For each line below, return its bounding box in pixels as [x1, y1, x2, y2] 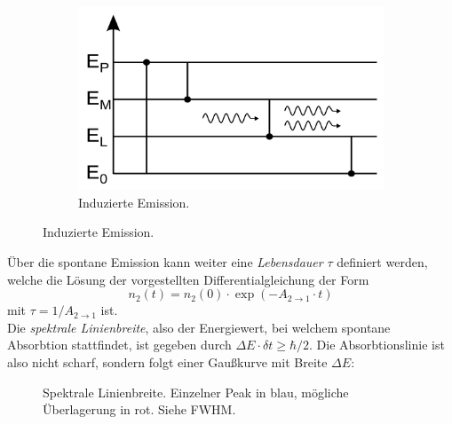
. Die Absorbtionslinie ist [308, 335, 445, 354]
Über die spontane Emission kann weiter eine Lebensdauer [7, 253, 323, 271]
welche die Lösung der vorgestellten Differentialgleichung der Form [7, 270, 369, 288]
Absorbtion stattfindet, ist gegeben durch [7, 335, 232, 354]
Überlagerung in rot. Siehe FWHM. [43, 400, 236, 419]
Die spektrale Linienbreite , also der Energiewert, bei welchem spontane [7, 318, 391, 336]
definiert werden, [337, 253, 428, 271]
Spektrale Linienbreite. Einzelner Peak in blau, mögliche [43, 382, 349, 401]
